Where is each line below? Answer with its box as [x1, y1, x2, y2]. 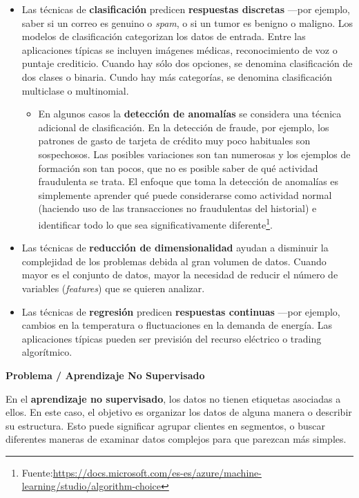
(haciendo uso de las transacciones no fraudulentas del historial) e [38, 201, 317, 216]
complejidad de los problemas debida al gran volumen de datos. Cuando [21, 253, 327, 268]
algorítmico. [21, 345, 72, 359]
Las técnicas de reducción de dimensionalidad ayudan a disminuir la [21, 240, 329, 255]
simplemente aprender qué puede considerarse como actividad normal [38, 187, 332, 202]
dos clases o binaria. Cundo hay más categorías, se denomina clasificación [21, 69, 333, 84]
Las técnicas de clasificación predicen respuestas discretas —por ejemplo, [21, 2, 350, 16]
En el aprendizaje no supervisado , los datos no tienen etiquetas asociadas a [6, 391, 341, 405]
